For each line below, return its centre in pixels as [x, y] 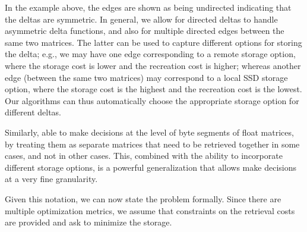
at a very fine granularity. [51, 179]
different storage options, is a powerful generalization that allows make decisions [151, 167]
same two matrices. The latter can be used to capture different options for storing [153, 42]
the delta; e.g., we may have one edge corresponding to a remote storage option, [150, 54]
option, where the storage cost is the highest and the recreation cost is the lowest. [153, 89]
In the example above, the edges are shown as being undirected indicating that [148, 7]
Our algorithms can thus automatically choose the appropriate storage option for [152, 100]
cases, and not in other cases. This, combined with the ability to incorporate [144, 156]
